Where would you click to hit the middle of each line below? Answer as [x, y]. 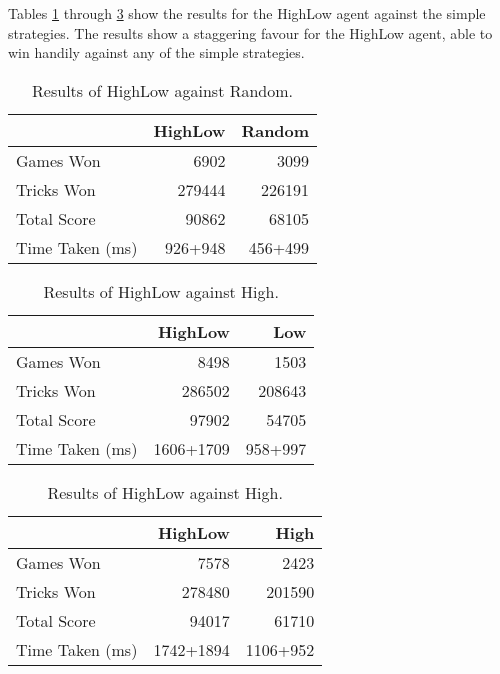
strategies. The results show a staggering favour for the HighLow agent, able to [250, 32]
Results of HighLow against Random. [163, 90]
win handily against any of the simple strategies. [156, 52]
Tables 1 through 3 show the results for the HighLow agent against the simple [247, 13]
